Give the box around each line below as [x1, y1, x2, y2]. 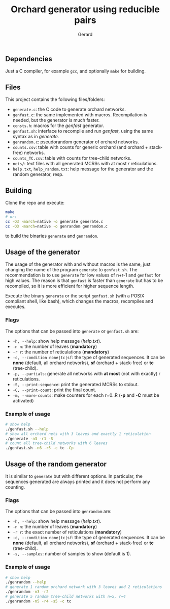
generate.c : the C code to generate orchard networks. [12, 106, 126, 113]
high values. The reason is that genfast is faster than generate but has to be [5, 277, 163, 284]
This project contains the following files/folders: [5, 96, 105, 103]
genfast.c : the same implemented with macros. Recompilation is [12, 112, 148, 118]
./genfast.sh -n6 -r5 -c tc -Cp [5, 445, 74, 451]
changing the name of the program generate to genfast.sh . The [5, 267, 138, 273]
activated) [12, 397, 34, 403]
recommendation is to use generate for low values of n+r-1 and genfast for [5, 272, 161, 278]
